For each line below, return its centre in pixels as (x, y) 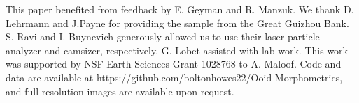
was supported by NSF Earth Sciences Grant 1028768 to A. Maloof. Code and (174, 64)
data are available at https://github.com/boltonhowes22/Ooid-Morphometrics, (174, 77)
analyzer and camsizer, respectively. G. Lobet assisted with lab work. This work (177, 50)
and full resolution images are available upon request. (120, 91)
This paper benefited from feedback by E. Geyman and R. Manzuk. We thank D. (180, 9)
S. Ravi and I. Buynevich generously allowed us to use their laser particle (163, 37)
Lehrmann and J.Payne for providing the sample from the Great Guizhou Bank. (177, 23)
